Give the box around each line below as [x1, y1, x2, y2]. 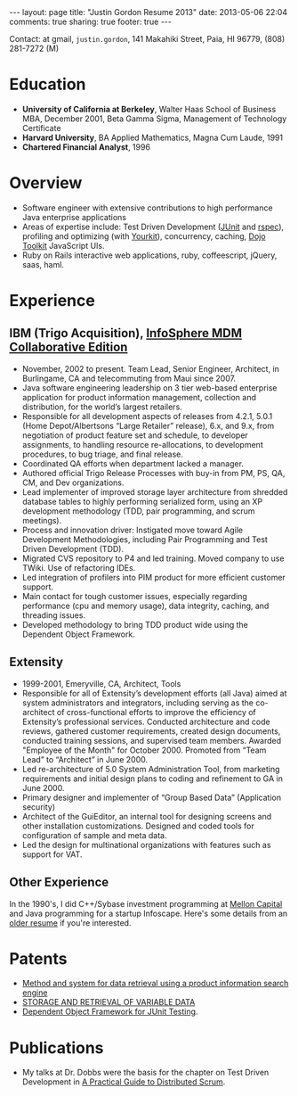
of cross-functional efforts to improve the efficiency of [56, 706, 256, 717]
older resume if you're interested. [9, 917, 132, 928]
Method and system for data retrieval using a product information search [21, 978, 289, 989]
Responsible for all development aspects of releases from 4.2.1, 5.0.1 [21, 410, 273, 421]
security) [21, 801, 56, 812]
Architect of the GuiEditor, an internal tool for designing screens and [21, 811, 272, 821]
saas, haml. [21, 259, 65, 269]
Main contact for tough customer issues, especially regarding [21, 590, 247, 601]
